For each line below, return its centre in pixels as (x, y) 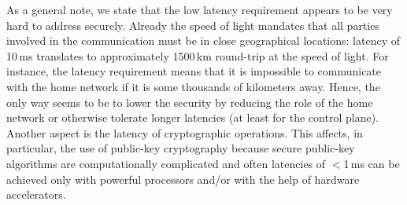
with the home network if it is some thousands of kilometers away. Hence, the (193, 86)
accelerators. (36, 194)
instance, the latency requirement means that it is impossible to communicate (194, 71)
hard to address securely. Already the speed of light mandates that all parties (193, 25)
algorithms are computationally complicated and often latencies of (166, 163)
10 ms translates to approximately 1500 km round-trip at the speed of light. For (198, 55)
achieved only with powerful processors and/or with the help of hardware (183, 179)
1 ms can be (372, 163)
